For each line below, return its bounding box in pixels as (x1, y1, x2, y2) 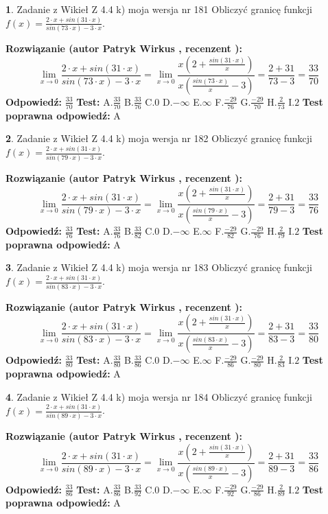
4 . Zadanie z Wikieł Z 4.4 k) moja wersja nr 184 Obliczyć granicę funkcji (5, 389, 312, 404)
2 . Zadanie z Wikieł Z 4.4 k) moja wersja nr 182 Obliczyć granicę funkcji (5, 131, 312, 145)
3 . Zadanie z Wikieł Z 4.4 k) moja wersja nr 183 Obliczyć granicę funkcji (5, 260, 312, 274)
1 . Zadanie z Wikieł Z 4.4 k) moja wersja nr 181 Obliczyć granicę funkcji (5, 2, 312, 16)
